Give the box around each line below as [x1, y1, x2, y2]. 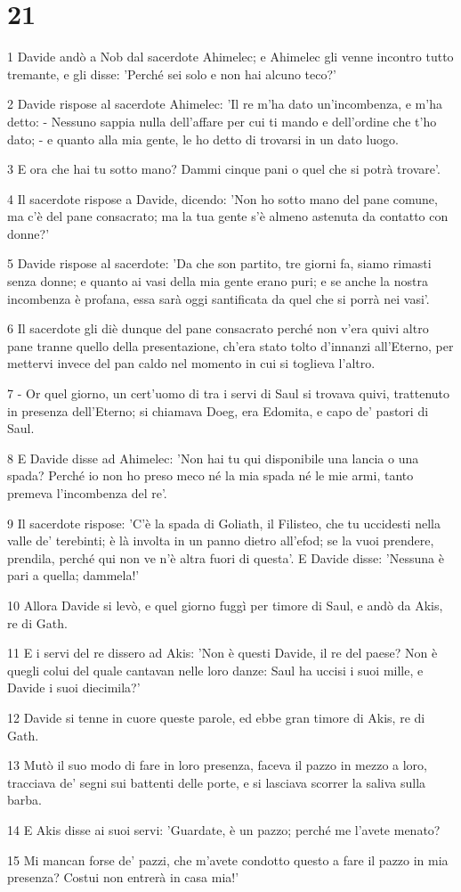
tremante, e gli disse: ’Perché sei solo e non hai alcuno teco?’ [7, 64, 336, 83]
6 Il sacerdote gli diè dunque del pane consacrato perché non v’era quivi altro [7, 319, 429, 338]
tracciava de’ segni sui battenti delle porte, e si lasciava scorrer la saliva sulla [7, 773, 426, 791]
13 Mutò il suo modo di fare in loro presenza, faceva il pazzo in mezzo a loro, [7, 756, 427, 774]
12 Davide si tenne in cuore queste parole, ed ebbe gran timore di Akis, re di [7, 708, 425, 726]
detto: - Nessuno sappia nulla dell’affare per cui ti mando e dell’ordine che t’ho [7, 111, 437, 130]
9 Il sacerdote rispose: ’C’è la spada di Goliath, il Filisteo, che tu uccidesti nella [7, 513, 441, 532]
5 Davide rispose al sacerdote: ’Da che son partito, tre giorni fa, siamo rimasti [7, 254, 432, 273]
